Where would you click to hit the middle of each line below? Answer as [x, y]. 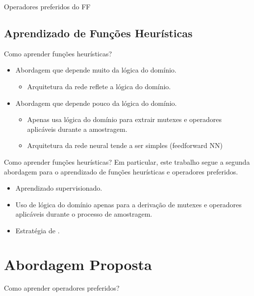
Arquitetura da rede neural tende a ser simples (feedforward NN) [125, 145]
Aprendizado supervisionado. [59, 188]
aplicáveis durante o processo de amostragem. [84, 214]
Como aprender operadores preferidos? [62, 287]
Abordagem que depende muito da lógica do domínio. [96, 70]
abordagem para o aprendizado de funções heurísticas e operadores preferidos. [121, 171]
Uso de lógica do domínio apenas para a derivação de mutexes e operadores [128, 204]
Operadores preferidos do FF [47, 6]
